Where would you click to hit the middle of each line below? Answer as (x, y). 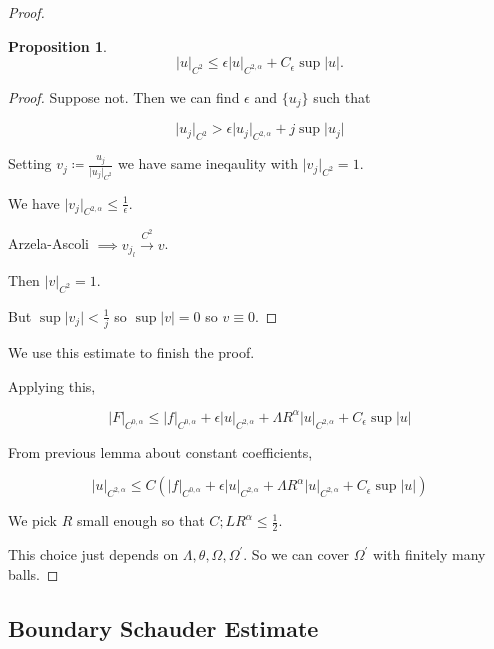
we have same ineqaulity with (208, 163)
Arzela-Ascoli (48, 243)
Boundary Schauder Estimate (163, 627)
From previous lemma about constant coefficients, (160, 451)
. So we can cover (296, 554)
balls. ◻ (33, 573)
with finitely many (429, 554)
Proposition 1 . (57, 45)
